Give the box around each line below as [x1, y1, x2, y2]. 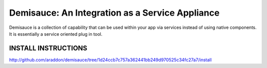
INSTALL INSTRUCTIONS [9, 44, 88, 52]
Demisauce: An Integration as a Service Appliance [9, 7, 220, 18]
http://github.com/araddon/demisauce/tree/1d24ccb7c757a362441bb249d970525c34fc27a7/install [9, 57, 212, 63]
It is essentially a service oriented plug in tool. [9, 31, 103, 37]
